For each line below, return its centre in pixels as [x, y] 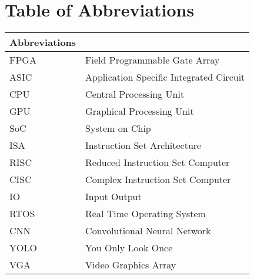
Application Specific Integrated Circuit [165, 77]
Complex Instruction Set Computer [158, 180]
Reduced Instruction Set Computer [158, 162]
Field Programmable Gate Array [153, 60]
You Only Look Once [129, 248]
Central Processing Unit [135, 94]
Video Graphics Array [131, 265]
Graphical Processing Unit [140, 111]
